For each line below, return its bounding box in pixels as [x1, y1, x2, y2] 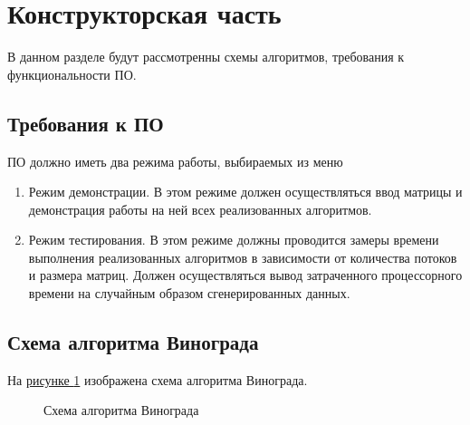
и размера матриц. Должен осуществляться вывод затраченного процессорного [28, 266, 463, 285]
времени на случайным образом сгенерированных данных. [28, 284, 350, 303]
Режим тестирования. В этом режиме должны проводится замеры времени [28, 230, 439, 249]
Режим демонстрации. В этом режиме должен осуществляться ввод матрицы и [28, 182, 463, 201]
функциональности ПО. [7, 64, 137, 83]
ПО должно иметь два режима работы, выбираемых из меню [7, 151, 343, 170]
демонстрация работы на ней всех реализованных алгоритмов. [28, 199, 372, 218]
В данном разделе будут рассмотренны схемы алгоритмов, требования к [7, 47, 405, 66]
